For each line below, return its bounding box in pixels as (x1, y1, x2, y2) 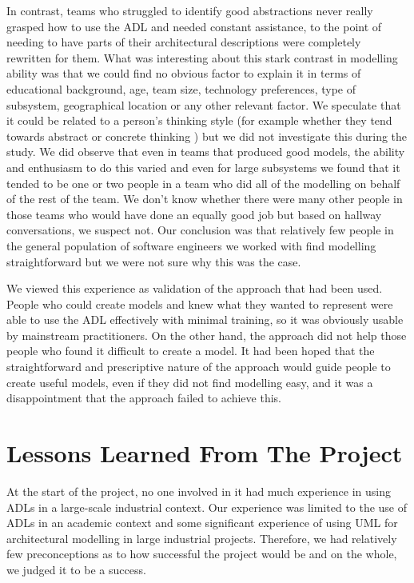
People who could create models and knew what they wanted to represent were (6, 295, 393, 312)
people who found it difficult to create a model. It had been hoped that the (6, 342, 375, 359)
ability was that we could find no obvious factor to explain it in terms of (6, 65, 361, 82)
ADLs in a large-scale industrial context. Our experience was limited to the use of (6, 498, 408, 515)
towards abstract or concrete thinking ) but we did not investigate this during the (6, 127, 408, 144)
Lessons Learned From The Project (6, 437, 403, 469)
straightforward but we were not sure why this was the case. (6, 253, 301, 270)
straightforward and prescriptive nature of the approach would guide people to (6, 358, 391, 375)
